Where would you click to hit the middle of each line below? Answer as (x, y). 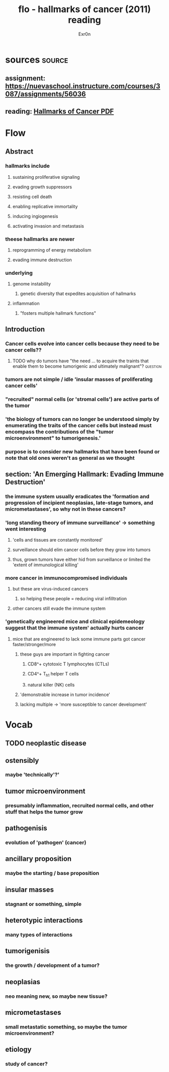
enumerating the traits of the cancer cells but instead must (78, 425)
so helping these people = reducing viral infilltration (73, 599)
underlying (19, 273)
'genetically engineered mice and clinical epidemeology (75, 621)
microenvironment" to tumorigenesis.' (53, 438)
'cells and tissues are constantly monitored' (58, 540)
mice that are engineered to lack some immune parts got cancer (79, 639)
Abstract (19, 152)
